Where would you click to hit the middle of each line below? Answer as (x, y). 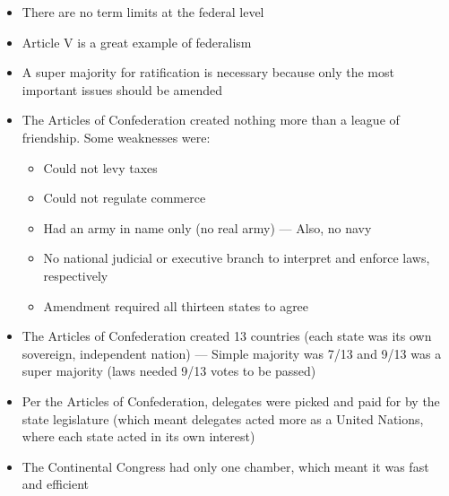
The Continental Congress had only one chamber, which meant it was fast (225, 466)
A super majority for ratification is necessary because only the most (208, 72)
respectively (76, 275)
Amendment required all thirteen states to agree (176, 305)
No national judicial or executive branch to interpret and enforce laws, (237, 258)
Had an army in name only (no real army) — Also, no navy (207, 227)
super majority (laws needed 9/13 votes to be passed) (169, 371)
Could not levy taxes (100, 167)
